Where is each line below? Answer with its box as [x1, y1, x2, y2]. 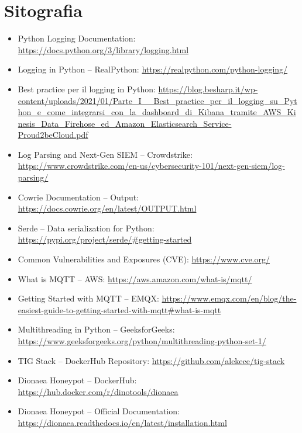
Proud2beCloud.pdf [18, 129, 88, 141]
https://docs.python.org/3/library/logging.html [18, 43, 189, 56]
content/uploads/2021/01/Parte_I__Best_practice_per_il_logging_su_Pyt [18, 94, 297, 106]
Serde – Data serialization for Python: [18, 221, 155, 234]
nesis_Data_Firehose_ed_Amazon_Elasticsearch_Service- [18, 117, 232, 129]
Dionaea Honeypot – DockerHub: [18, 374, 137, 386]
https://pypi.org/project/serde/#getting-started [18, 233, 192, 245]
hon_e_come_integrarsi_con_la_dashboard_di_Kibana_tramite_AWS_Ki [18, 106, 296, 118]
